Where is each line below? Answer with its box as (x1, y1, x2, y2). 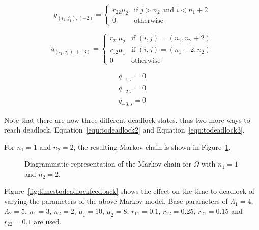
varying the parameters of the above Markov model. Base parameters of (4, 195, 228, 206)
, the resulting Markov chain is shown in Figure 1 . (73, 141, 231, 152)
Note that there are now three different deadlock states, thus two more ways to (4, 114, 250, 125)
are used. (34, 216, 62, 226)
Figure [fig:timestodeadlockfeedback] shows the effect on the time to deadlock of (4, 185, 255, 196)
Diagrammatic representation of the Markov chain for (24, 158, 191, 169)
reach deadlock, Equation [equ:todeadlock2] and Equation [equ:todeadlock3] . (4, 124, 245, 135)
